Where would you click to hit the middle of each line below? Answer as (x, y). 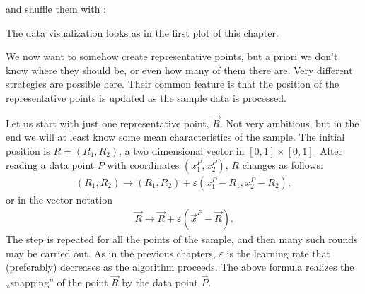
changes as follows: (283, 164)
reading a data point (50, 164)
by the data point (160, 282)
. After (328, 150)
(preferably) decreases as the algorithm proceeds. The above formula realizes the (180, 267)
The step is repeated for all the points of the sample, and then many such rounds (182, 239)
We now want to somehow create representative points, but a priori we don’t (172, 56)
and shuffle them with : (56, 8)
